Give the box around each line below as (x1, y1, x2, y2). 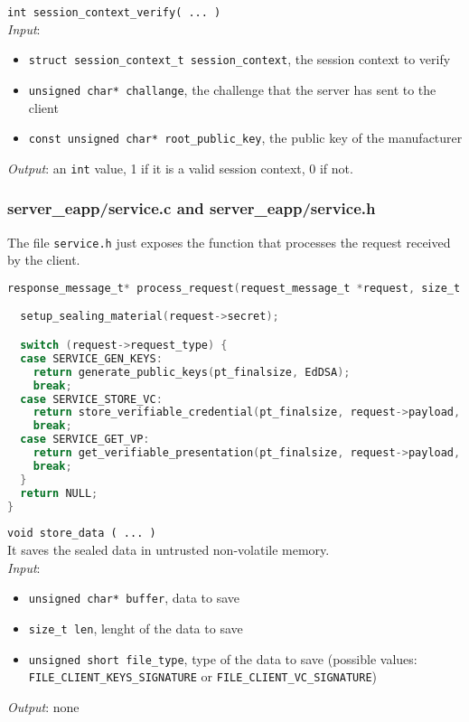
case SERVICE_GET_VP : (20, 433, 150, 446)
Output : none (7, 697, 80, 716)
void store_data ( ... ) (7, 527, 156, 540)
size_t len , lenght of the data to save (28, 618, 243, 637)
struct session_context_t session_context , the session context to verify (28, 50, 451, 69)
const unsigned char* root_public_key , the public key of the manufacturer (28, 128, 463, 147)
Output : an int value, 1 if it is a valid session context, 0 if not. (7, 158, 353, 177)
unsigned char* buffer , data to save (28, 588, 240, 607)
